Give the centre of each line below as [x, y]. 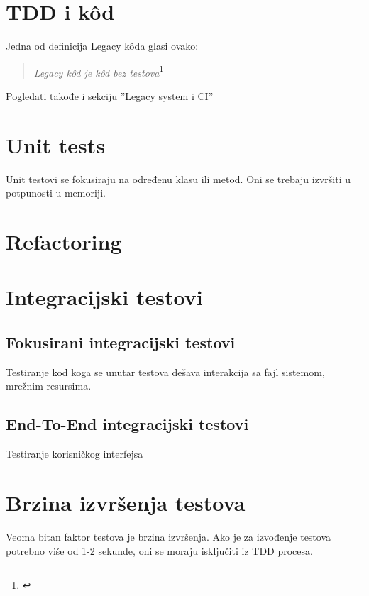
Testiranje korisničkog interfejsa [75, 454]
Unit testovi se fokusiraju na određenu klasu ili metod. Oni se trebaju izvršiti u [178, 178]
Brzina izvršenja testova [126, 502]
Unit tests [56, 144]
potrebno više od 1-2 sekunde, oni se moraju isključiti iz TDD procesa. [159, 550]
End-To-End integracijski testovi [127, 424]
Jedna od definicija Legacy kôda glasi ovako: [102, 46]
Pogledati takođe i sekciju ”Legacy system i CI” [110, 95]
